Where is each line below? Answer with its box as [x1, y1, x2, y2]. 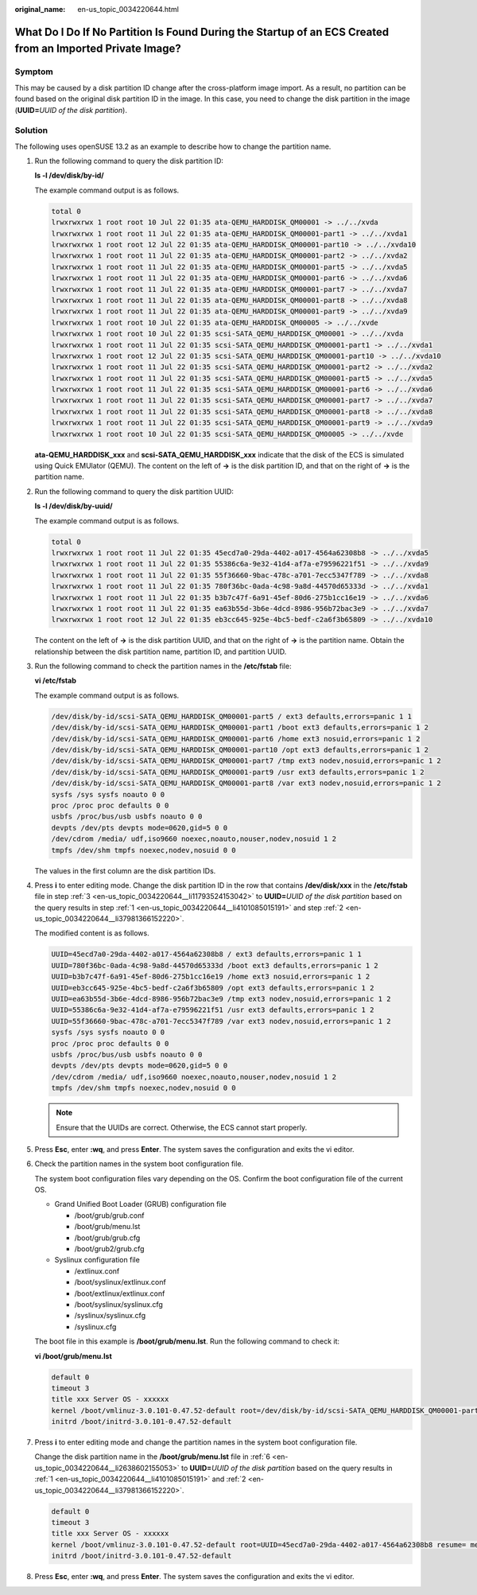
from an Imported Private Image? [14, 42, 182, 56]
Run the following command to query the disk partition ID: [34, 156, 224, 166]
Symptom [14, 66, 53, 77]
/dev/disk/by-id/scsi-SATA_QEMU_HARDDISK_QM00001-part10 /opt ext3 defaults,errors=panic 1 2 [51, 745, 429, 754]
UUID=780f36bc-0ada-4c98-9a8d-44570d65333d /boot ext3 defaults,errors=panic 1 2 [51, 961, 379, 970]
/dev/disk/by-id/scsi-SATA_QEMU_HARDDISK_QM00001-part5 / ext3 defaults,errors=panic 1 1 [51, 712, 413, 721]
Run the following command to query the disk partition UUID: [34, 486, 235, 496]
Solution [14, 125, 48, 136]
